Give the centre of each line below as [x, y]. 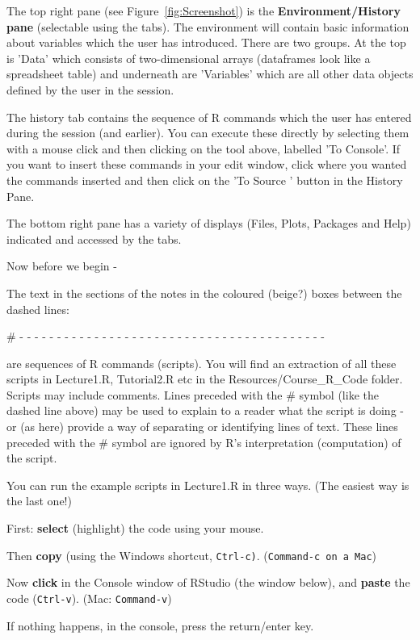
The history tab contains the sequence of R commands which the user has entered [209, 117]
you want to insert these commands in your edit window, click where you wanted [207, 164]
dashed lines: [38, 309]
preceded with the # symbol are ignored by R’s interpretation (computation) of [204, 442]
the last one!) [39, 501]
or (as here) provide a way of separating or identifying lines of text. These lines [202, 427]
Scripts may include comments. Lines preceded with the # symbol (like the [193, 394]
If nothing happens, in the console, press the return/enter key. [160, 625]
